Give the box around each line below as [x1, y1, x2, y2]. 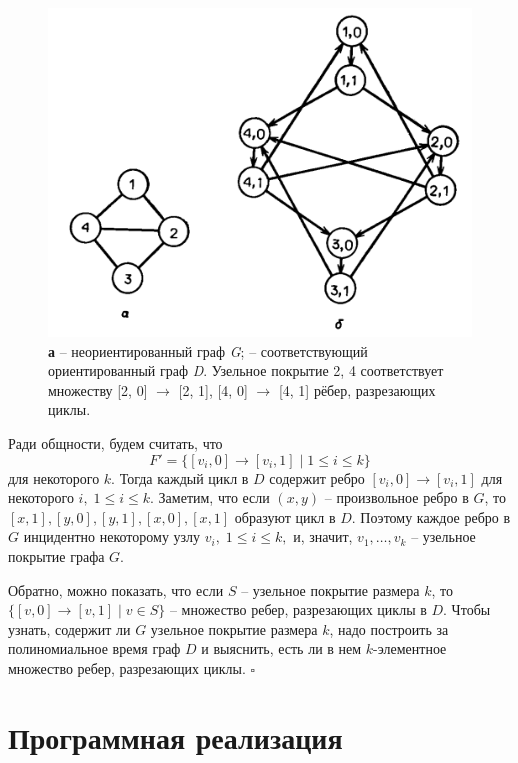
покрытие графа [8, 546, 105, 567]
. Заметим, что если [150, 487, 270, 508]
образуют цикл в [234, 506, 336, 527]
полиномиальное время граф [8, 638, 181, 659]
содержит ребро [269, 467, 365, 488]
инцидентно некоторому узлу [23, 526, 201, 547]
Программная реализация [8, 716, 343, 757]
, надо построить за [329, 618, 449, 639]
